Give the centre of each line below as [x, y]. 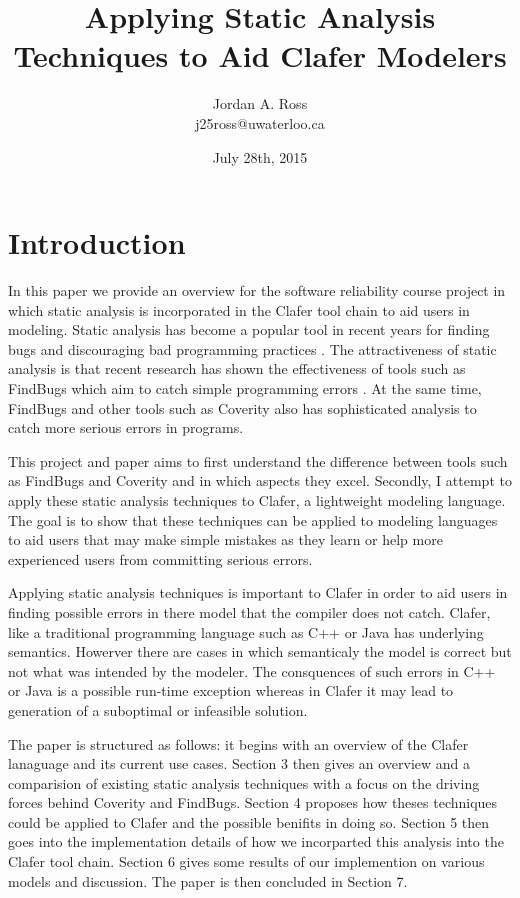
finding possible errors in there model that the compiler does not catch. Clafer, [249, 611]
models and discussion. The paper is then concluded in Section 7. [208, 880]
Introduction [97, 242]
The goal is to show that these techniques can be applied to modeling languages [253, 519]
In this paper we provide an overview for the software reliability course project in [257, 290]
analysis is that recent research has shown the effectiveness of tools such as [237, 368]
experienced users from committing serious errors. [160, 558]
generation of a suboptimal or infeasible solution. [158, 709]
